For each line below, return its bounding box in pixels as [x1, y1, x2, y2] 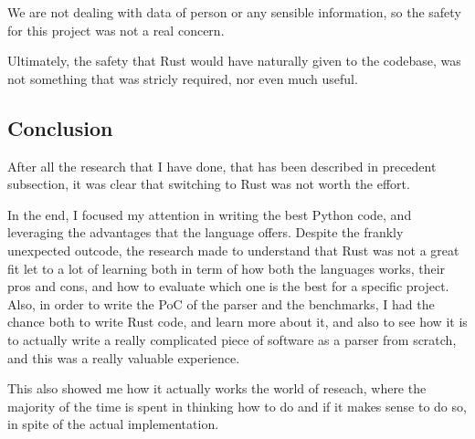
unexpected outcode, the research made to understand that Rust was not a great [7, 240, 459, 259]
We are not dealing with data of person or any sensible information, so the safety [7, 3, 461, 21]
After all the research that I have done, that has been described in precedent [7, 156, 437, 175]
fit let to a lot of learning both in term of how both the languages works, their [7, 258, 446, 277]
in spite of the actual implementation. [7, 414, 219, 434]
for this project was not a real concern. [7, 20, 225, 39]
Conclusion [7, 113, 113, 141]
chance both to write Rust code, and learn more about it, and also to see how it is [7, 312, 468, 331]
